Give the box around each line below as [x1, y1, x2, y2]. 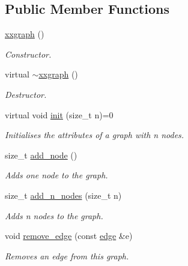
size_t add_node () [5, 148, 77, 161]
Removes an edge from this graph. [5, 249, 129, 262]
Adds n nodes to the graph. [5, 209, 103, 222]
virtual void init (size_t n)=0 [5, 108, 114, 121]
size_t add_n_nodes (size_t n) [5, 189, 122, 201]
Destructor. [5, 88, 47, 100]
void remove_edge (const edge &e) [5, 229, 133, 242]
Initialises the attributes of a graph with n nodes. [5, 128, 184, 141]
